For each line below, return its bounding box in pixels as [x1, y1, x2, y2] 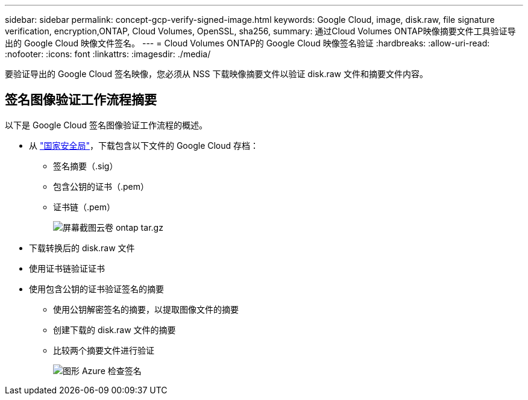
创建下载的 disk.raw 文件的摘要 [53, 324, 176, 335]
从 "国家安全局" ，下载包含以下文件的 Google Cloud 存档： [29, 140, 259, 151]
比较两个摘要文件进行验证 [53, 345, 154, 355]
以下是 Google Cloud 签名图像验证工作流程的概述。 [5, 119, 208, 130]
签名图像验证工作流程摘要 [5, 92, 157, 108]
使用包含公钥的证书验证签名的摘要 [29, 283, 164, 294]
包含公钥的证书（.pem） [53, 181, 149, 192]
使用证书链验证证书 [29, 263, 105, 273]
